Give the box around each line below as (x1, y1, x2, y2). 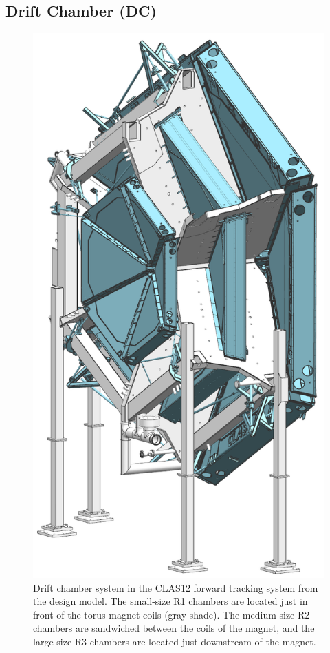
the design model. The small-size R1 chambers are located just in (33, 594, 308, 608)
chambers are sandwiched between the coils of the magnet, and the (33, 621, 315, 635)
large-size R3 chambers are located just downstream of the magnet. (33, 634, 316, 649)
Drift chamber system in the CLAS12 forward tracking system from (33, 580, 318, 594)
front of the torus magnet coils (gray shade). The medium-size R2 (33, 607, 310, 621)
